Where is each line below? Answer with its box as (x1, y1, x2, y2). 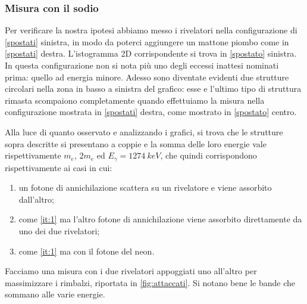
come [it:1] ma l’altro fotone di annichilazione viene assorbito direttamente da (18, 213, 302, 225)
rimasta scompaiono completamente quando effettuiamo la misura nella (5, 94, 265, 106)
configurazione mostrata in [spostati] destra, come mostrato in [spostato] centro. (5, 106, 297, 118)
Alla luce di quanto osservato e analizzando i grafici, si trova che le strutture (5, 125, 283, 138)
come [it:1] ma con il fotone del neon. (18, 244, 155, 257)
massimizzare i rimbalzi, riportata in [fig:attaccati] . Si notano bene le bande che (5, 276, 295, 289)
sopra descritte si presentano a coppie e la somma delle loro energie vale (5, 137, 267, 150)
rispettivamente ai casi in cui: (5, 161, 112, 173)
